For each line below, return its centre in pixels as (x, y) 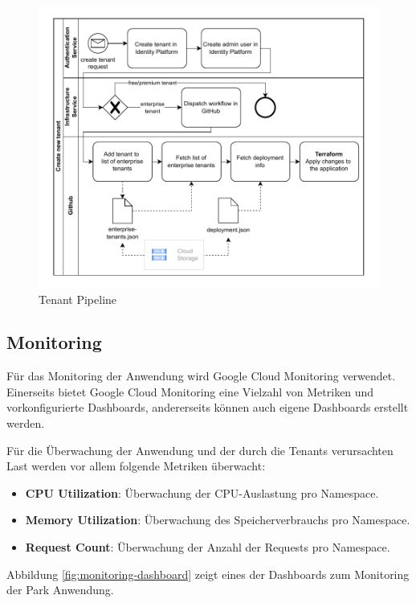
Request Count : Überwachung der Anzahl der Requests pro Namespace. (208, 547)
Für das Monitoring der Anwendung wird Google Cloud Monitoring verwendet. (201, 376)
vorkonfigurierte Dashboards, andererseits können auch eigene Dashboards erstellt (208, 407)
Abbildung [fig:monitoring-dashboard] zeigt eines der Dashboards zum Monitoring (208, 574)
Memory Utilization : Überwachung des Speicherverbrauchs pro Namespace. (218, 520)
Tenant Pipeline (78, 299)
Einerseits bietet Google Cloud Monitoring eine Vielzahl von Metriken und (190, 391)
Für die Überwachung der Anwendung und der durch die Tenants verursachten (200, 450)
